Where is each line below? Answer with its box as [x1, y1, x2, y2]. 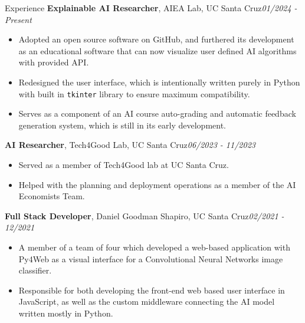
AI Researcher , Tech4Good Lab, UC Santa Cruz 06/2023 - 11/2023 [5, 139, 255, 151]
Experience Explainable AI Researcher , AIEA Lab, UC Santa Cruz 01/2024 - [5, 2, 297, 14]
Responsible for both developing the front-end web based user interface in [18, 284, 285, 296]
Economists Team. [18, 190, 85, 202]
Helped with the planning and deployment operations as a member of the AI [18, 178, 296, 190]
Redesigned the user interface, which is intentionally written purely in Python [18, 75, 300, 88]
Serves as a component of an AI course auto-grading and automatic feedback [18, 107, 296, 120]
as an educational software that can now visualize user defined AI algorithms [18, 44, 297, 57]
